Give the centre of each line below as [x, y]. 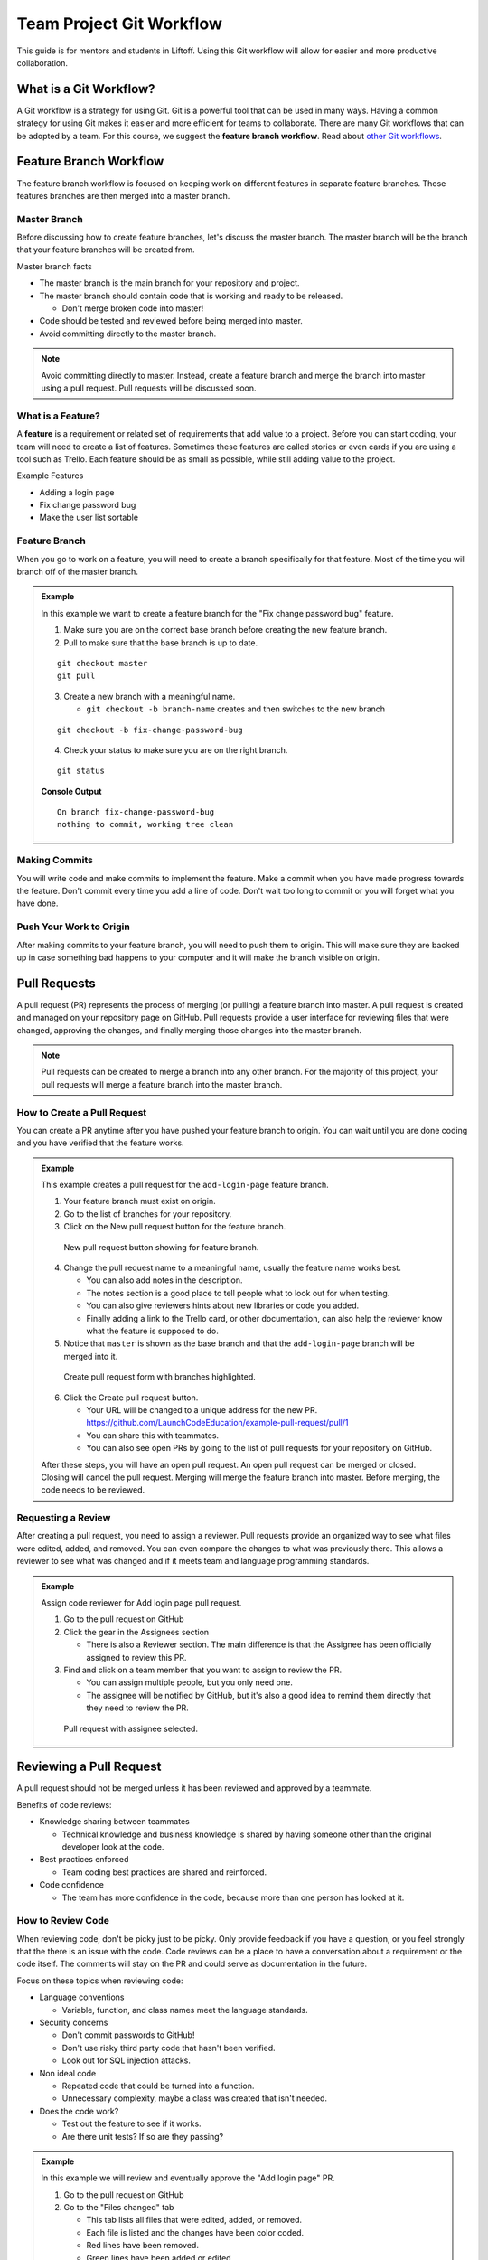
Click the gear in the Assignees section [136, 1632]
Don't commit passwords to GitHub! [128, 2035]
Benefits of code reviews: [64, 1804]
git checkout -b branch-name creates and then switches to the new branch [236, 709]
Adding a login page [77, 492]
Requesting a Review [64, 1518]
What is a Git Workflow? [86, 89]
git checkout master [103, 663]
